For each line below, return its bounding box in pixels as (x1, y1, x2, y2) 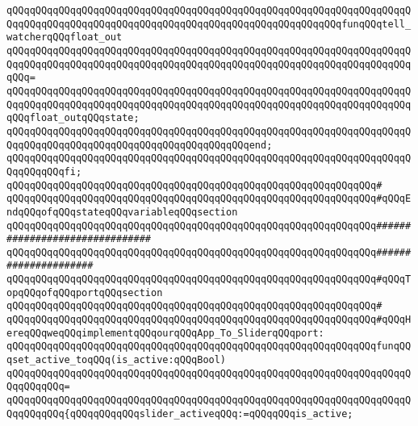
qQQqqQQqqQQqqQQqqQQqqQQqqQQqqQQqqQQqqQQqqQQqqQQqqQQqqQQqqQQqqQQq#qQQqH (6, 314, 412, 326)
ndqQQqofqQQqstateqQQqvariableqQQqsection (6, 206, 238, 218)
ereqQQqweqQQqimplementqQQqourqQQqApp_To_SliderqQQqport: (6, 327, 324, 339)
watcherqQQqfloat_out (6, 31, 123, 44)
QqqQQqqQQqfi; (6, 165, 82, 177)
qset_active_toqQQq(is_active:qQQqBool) (6, 354, 227, 366)
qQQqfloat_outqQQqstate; (6, 112, 140, 124)
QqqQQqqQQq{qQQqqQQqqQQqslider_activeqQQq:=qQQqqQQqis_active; (6, 407, 353, 420)
